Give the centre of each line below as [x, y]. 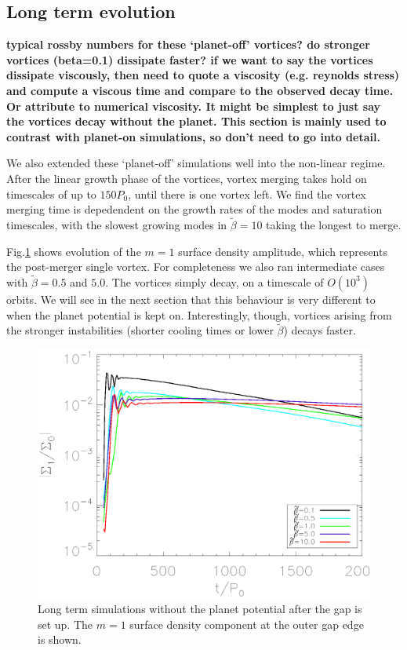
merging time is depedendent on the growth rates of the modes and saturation [194, 209]
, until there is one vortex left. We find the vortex [247, 194]
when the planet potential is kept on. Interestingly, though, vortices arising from [199, 314]
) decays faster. [320, 330]
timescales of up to [51, 194]
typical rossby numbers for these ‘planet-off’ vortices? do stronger [188, 44]
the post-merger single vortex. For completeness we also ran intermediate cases [196, 267]
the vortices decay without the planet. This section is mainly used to [196, 121]
